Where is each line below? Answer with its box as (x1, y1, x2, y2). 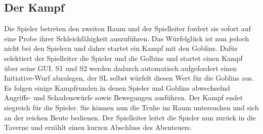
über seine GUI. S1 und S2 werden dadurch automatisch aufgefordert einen (4, 62, 237, 73)
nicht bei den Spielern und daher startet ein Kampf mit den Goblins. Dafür (4, 43, 238, 53)
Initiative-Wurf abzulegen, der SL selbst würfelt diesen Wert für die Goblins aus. (4, 73, 254, 83)
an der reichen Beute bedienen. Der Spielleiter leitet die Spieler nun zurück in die (4, 112, 256, 122)
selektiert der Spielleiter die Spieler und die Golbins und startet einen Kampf (4, 52, 243, 63)
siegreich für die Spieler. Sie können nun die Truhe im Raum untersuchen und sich (4, 102, 259, 112)
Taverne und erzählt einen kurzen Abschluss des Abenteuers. (4, 122, 192, 132)
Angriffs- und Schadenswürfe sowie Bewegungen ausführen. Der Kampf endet (4, 92, 243, 103)
